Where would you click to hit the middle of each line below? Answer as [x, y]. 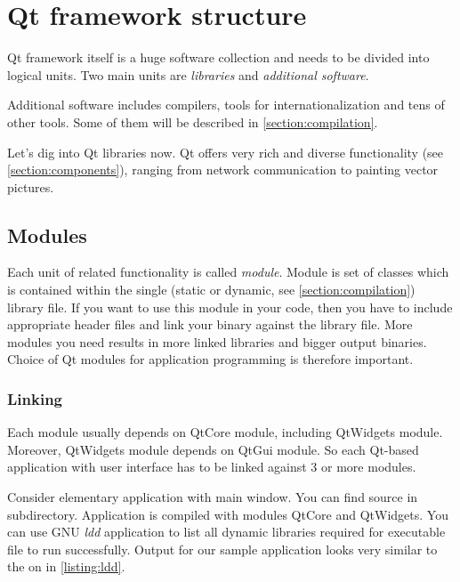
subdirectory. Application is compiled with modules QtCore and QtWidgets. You [228, 514]
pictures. [31, 186]
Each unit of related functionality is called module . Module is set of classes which [228, 272]
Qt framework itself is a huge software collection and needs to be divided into [218, 57]
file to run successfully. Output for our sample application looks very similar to [222, 549]
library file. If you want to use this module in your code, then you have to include [230, 307]
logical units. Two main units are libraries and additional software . [188, 74]
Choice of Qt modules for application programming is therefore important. [210, 359]
